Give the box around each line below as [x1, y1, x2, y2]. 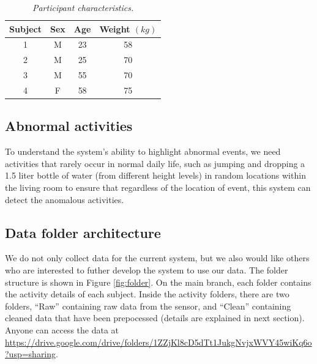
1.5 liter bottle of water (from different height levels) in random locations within [5, 169, 306, 182]
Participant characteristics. [32, 1, 134, 13]
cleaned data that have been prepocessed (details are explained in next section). [5, 311, 305, 324]
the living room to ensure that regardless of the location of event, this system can [5, 181, 311, 194]
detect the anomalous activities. [5, 193, 124, 206]
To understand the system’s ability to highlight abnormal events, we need [5, 145, 281, 158]
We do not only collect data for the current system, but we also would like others [5, 251, 310, 264]
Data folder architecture [5, 223, 161, 242]
